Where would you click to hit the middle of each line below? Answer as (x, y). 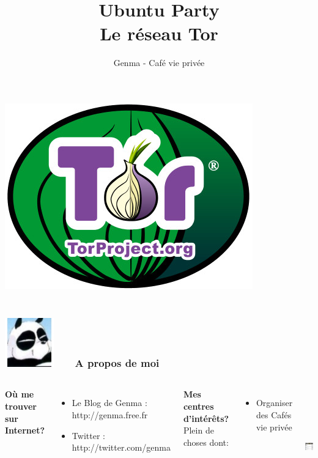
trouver (21, 406)
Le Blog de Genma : (109, 403)
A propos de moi (117, 363)
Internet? (25, 430)
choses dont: (206, 442)
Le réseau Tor (159, 33)
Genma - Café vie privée (159, 63)
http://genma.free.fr (110, 414)
